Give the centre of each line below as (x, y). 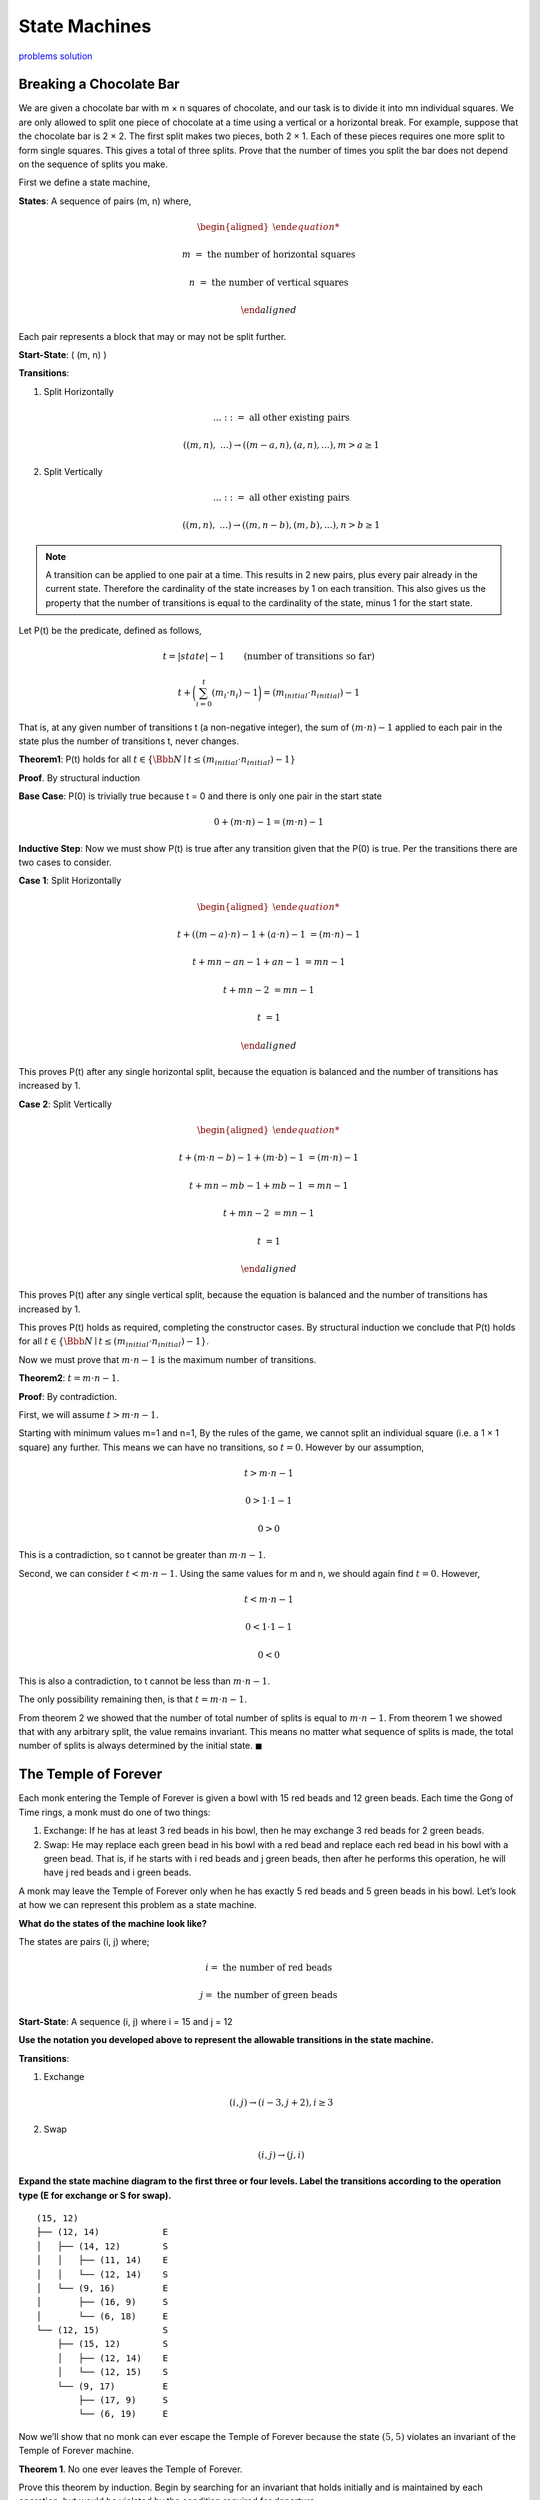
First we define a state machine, (84, 182)
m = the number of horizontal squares (268, 254)
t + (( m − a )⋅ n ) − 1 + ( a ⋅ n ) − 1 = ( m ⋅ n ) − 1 (268, 934)
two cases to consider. (65, 862)
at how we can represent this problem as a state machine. (137, 1905)
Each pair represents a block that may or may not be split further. (152, 336)
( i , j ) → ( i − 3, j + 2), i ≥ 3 (281, 2103)
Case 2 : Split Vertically (65, 1104)
